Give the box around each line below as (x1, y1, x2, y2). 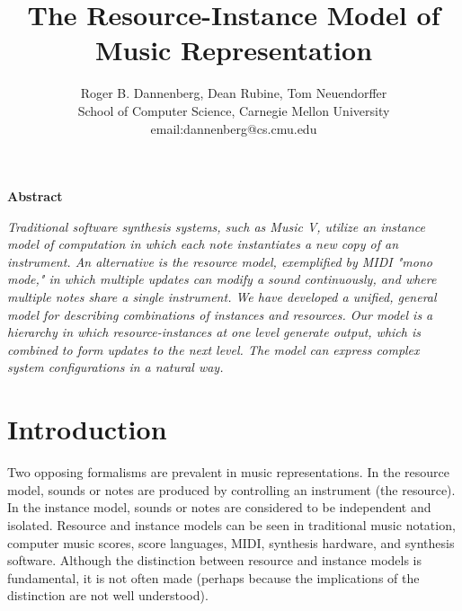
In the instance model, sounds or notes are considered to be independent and (7, 498, 431, 517)
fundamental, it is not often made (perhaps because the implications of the (7, 568, 420, 587)
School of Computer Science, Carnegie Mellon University (77, 101, 390, 120)
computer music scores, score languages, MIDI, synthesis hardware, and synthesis (7, 533, 455, 552)
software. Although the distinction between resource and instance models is (7, 551, 422, 570)
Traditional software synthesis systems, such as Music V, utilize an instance (7, 217, 425, 235)
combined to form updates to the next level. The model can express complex (7, 340, 420, 359)
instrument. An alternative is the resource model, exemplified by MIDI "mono (7, 252, 432, 270)
